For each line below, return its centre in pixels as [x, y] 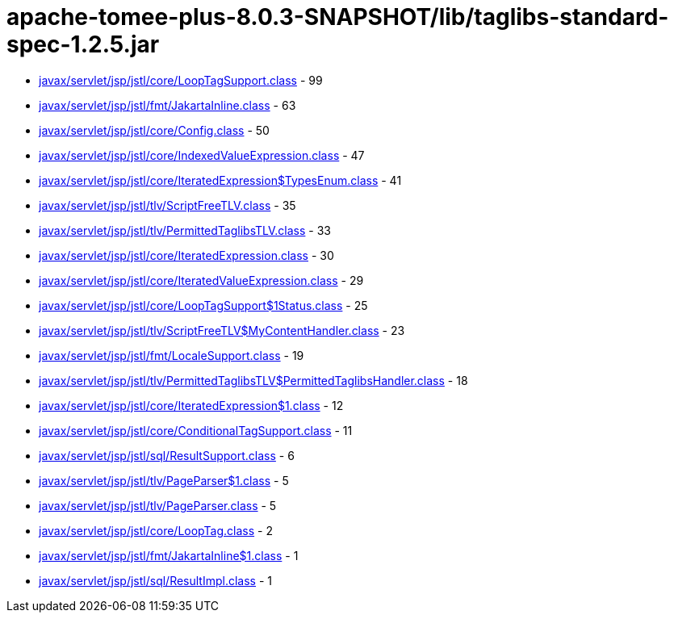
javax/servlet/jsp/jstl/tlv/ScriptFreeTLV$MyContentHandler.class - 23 [222, 330]
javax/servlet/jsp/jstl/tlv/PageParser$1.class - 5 [164, 480]
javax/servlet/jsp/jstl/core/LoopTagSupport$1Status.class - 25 [203, 305]
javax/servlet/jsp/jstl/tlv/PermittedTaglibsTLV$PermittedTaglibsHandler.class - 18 [253, 380]
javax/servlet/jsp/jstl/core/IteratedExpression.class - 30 [186, 255]
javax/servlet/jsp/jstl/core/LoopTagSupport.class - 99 [181, 80]
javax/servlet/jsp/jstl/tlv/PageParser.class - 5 [158, 505]
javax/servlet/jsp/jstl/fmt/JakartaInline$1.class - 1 [169, 555]
